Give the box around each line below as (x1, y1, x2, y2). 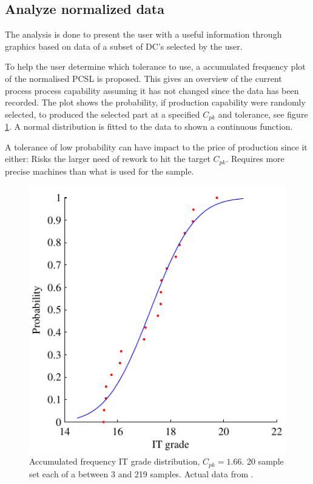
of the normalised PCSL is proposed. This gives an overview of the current (5, 72, 282, 84)
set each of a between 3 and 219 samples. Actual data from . (29, 467, 254, 480)
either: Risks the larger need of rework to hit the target (5, 152, 210, 165)
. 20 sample (241, 455, 284, 468)
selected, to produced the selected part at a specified (5, 107, 200, 120)
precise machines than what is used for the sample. (5, 164, 194, 177)
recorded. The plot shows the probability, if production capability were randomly (5, 96, 306, 109)
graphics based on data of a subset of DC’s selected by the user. (5, 39, 243, 52)
